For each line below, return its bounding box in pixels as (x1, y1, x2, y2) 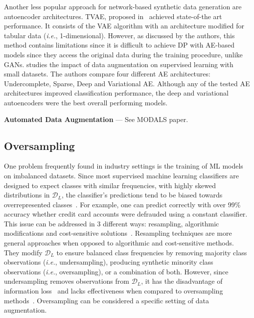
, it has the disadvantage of (141, 276, 223, 286)
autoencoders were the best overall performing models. (4, 97, 168, 107)
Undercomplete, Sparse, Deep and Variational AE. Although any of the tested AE (4, 78, 250, 88)
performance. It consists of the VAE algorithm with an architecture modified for (4, 21, 245, 31)
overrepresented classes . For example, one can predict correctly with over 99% (4, 199, 241, 209)
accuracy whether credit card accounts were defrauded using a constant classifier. (4, 209, 248, 219)
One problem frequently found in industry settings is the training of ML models (4, 161, 243, 171)
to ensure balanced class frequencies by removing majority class (56, 247, 247, 257)
